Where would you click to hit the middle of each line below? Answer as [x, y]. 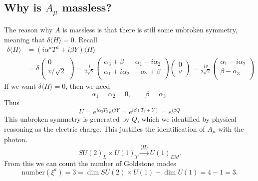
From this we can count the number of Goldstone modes [90, 163]
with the [231, 128]
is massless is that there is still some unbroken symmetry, [150, 29]
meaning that [24, 39]
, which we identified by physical [187, 119]
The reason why [28, 29]
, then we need [88, 86]
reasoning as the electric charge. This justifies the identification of [105, 128]
